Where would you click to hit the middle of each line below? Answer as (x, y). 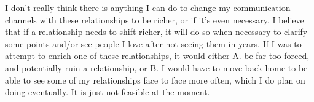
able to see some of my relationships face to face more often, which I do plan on (155, 80)
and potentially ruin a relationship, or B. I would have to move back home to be (156, 67)
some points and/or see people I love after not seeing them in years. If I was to (153, 43)
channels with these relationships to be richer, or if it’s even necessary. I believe (155, 19)
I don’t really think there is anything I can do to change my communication (148, 7)
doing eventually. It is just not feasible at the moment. (108, 92)
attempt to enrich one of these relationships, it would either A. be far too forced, (157, 56)
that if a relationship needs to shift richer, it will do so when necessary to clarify (156, 32)
